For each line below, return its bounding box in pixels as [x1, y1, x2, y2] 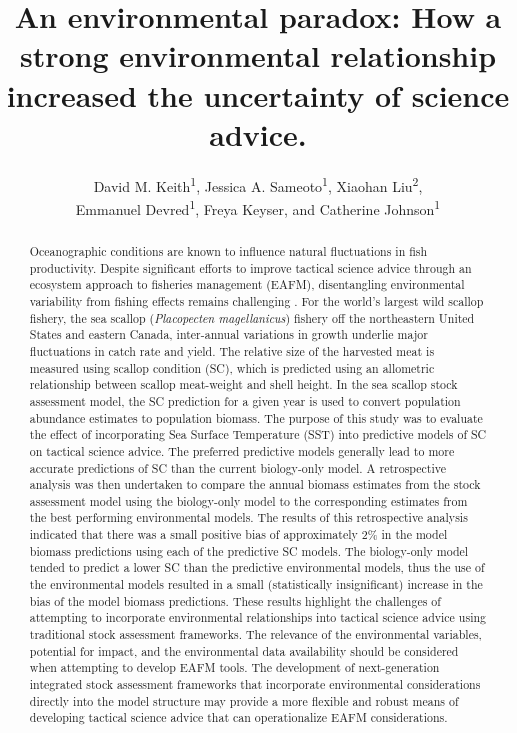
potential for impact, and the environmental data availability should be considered [29, 642, 459, 659]
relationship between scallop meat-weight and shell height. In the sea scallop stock [29, 376, 458, 393]
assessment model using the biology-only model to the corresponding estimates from [29, 492, 468, 509]
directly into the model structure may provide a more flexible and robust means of [29, 692, 459, 709]
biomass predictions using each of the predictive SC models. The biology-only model [29, 542, 469, 559]
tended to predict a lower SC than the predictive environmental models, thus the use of [29, 559, 485, 576]
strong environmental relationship [19, 35, 497, 76]
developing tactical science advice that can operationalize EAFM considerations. [29, 709, 448, 726]
